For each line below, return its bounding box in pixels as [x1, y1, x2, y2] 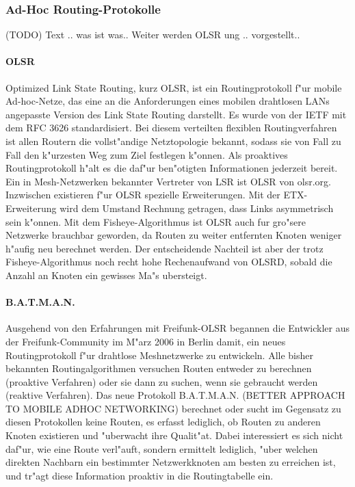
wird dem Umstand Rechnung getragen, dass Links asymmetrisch [60, 200, 334, 215]
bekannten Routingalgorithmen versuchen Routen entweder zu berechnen [5, 361, 312, 376]
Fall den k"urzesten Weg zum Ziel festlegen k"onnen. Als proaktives [5, 147, 288, 161]
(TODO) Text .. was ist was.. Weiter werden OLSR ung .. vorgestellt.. [5, 27, 300, 42]
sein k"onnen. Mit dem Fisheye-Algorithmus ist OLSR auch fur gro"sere [5, 214, 306, 228]
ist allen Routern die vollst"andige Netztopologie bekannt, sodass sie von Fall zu [5, 133, 341, 148]
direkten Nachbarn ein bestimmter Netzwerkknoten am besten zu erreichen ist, [5, 455, 336, 469]
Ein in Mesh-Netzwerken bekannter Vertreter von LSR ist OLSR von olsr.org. [5, 174, 331, 188]
